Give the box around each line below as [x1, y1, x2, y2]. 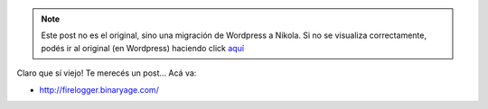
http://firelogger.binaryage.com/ [39, 84, 160, 95]
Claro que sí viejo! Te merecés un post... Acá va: [16, 68, 197, 78]
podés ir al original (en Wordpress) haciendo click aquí [41, 42, 244, 53]
